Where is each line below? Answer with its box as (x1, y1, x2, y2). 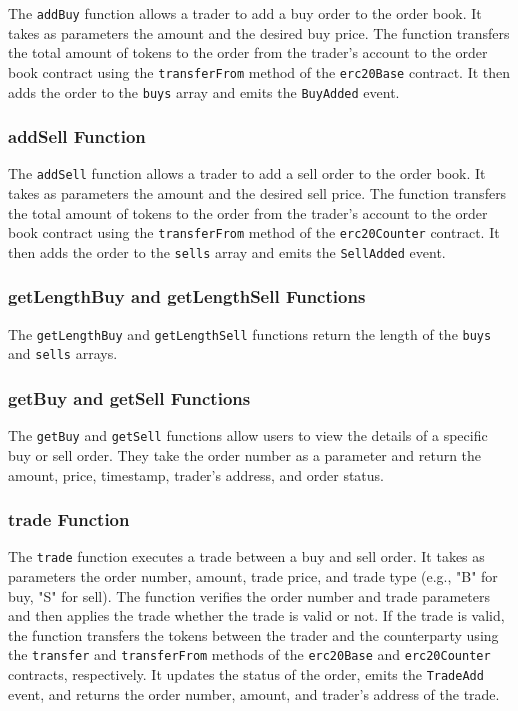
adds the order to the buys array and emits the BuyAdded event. (8, 81, 400, 102)
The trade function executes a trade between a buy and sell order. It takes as (8, 546, 485, 567)
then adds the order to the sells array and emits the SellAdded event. (8, 241, 446, 262)
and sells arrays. (8, 343, 118, 364)
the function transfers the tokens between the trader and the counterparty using (8, 624, 499, 645)
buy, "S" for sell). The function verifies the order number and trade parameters (8, 585, 490, 606)
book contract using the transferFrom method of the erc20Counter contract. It (8, 222, 500, 243)
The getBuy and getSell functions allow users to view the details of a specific (8, 425, 488, 446)
